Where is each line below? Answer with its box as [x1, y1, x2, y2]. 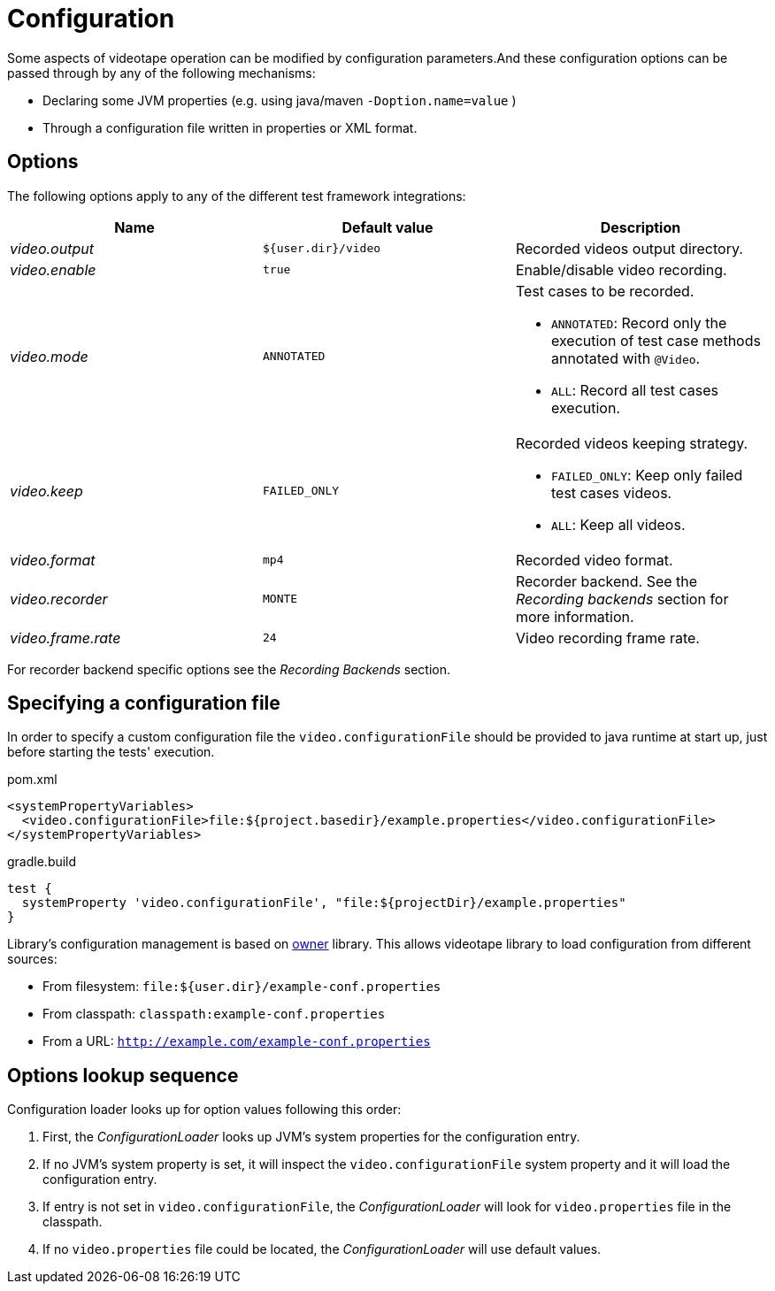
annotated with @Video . [550, 349, 701, 367]
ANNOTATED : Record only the [550, 313, 727, 332]
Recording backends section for [515, 589, 729, 608]
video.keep [10, 481, 83, 500]
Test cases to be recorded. [515, 281, 694, 300]
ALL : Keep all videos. [550, 515, 686, 534]
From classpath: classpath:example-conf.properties [42, 1006, 386, 1022]
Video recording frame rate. [515, 628, 700, 647]
